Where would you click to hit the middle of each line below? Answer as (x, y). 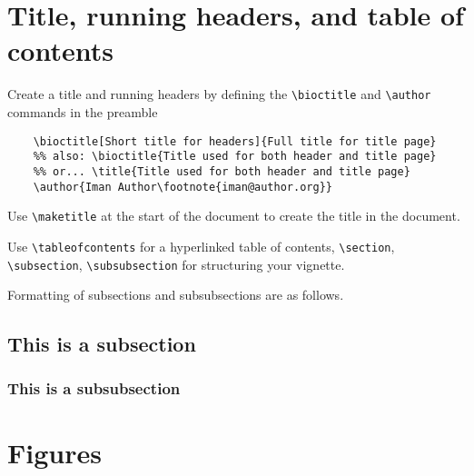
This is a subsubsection (94, 388)
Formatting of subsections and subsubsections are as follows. (176, 295)
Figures (54, 452)
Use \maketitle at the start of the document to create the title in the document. (234, 216)
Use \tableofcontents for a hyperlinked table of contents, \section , (201, 246)
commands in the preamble (83, 111)
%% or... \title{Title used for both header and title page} (222, 171)
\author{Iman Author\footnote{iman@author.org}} (183, 187)
